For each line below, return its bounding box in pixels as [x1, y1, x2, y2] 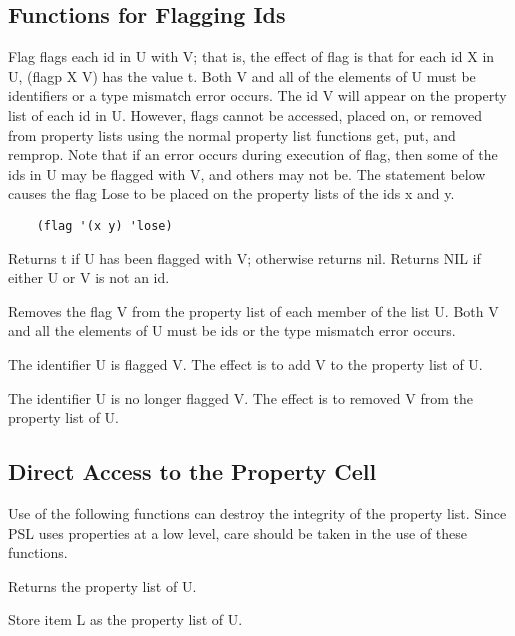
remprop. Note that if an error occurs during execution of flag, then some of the [8, 144, 498, 165]
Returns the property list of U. [8, 575, 197, 596]
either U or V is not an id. [8, 267, 170, 288]
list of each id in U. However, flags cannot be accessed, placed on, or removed [8, 104, 483, 125]
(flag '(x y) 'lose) [36, 218, 173, 233]
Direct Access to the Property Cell [8, 456, 377, 487]
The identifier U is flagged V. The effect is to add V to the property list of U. [8, 353, 483, 374]
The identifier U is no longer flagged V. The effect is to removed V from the [8, 387, 473, 408]
